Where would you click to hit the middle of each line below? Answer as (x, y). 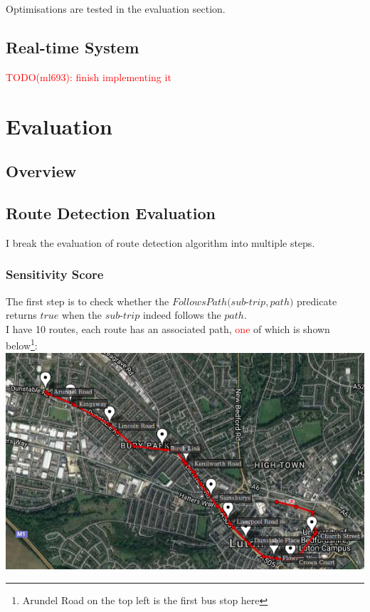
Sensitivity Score (55, 274)
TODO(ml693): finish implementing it (89, 76)
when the (81, 315)
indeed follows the (182, 315)
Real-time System (73, 47)
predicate (317, 301)
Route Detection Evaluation (111, 212)
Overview (41, 171)
